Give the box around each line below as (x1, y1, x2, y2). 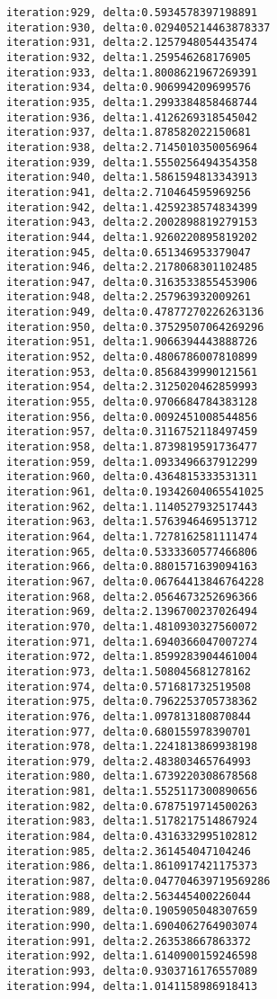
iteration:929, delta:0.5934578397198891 (6, 6, 258, 19)
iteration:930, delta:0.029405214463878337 (6, 21, 271, 34)
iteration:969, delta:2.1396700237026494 (6, 605, 258, 619)
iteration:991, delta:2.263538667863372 (6, 934, 252, 948)
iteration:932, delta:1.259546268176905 (6, 50, 252, 64)
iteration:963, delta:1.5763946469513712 (6, 515, 258, 529)
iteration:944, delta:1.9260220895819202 (6, 230, 258, 244)
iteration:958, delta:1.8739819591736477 (6, 441, 258, 454)
